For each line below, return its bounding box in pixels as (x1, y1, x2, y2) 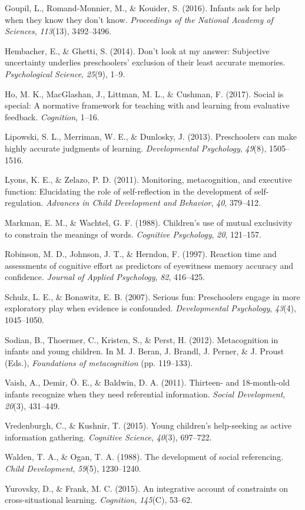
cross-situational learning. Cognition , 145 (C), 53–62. (5, 493, 193, 506)
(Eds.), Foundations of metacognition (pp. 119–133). (5, 356, 193, 368)
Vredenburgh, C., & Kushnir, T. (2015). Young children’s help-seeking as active (5, 419, 292, 432)
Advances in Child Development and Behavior (46, 196, 211, 209)
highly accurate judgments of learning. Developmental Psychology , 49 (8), (5, 142, 267, 154)
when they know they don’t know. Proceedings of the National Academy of (5, 13, 273, 25)
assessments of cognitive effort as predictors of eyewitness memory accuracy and (5, 259, 294, 271)
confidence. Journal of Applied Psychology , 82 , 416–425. (5, 271, 205, 283)
